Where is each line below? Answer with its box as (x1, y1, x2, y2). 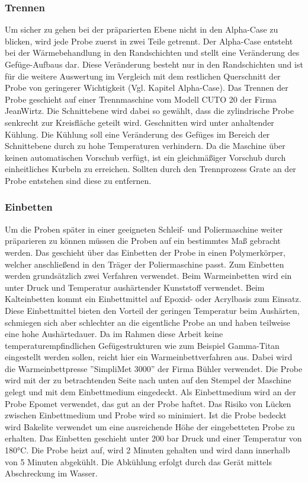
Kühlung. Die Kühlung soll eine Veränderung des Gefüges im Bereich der (5, 128, 270, 140)
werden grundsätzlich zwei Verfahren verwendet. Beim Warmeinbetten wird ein (5, 269, 292, 282)
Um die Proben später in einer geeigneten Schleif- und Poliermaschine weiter (5, 223, 283, 235)
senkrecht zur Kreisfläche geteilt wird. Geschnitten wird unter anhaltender (5, 116, 274, 128)
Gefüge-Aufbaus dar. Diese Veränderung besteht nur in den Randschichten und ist (5, 58, 303, 70)
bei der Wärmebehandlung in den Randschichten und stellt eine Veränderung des (5, 46, 300, 59)
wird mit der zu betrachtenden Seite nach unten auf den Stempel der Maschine (5, 374, 291, 386)
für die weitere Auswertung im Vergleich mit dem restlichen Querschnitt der (5, 69, 281, 82)
